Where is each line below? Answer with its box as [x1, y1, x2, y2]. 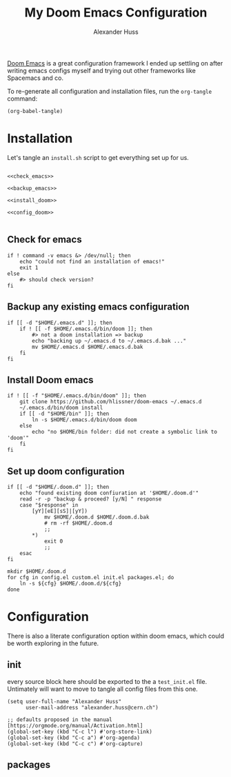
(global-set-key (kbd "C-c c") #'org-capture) [7, 740, 143, 747]
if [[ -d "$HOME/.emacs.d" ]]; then [7, 319, 112, 326]
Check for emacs [7, 234, 82, 245]
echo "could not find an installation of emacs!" [19, 258, 165, 265]
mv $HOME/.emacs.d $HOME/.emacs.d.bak [32, 343, 143, 350]
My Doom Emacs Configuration [24, 5, 208, 21]
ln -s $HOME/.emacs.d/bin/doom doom [32, 416, 137, 423]
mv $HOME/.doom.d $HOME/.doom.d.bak [43, 514, 150, 521]
